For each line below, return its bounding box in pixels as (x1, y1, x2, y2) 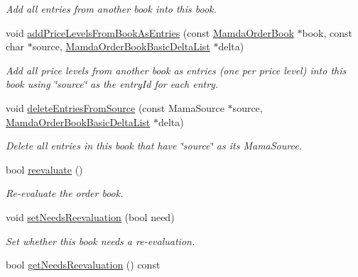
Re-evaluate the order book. (6, 186, 124, 200)
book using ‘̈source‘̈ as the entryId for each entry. (6, 77, 219, 91)
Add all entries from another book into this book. (6, 1, 217, 16)
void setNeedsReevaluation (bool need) (6, 209, 175, 224)
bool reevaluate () (6, 162, 83, 176)
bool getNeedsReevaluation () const (6, 257, 161, 272)
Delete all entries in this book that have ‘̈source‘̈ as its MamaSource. (6, 138, 302, 153)
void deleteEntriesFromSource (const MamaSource (6, 100, 224, 115)
